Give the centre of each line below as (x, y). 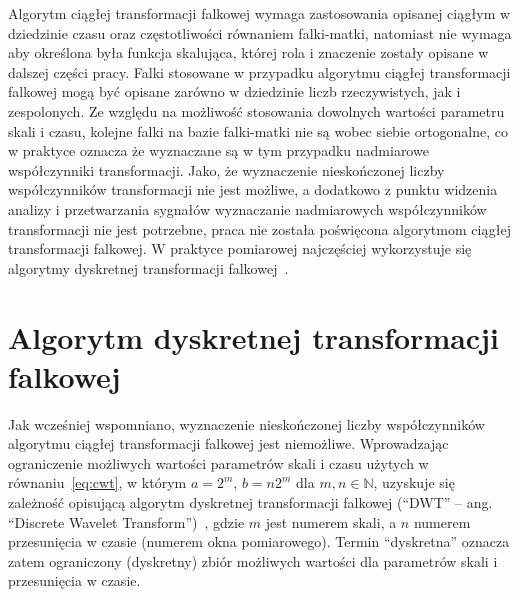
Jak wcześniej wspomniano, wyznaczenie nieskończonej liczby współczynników (246, 423)
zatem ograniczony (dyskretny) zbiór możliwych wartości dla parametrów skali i (253, 560)
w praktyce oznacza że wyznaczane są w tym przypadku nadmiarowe (218, 150)
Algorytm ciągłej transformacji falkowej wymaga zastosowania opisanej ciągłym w (259, 13)
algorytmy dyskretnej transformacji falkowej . (148, 267)
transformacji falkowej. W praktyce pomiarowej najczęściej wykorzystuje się (240, 248)
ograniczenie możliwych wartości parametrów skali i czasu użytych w (218, 462)
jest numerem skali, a (331, 521)
